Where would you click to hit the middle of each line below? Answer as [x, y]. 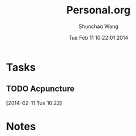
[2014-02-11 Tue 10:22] [34, 103]
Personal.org [98, 10]
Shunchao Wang [98, 26]
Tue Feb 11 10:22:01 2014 [98, 37]
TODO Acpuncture [40, 89]
